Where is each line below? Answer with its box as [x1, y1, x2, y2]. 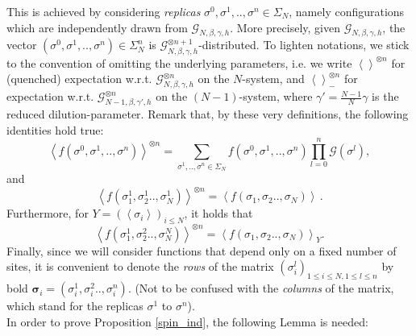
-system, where [239, 88, 313, 105]
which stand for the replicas [6, 297, 144, 314]
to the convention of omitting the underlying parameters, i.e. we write [6, 54, 352, 71]
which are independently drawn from [6, 19, 188, 35]
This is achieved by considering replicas [6, 3, 201, 19]
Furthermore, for [6, 205, 89, 222]
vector [6, 36, 37, 53]
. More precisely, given [230, 19, 340, 35]
